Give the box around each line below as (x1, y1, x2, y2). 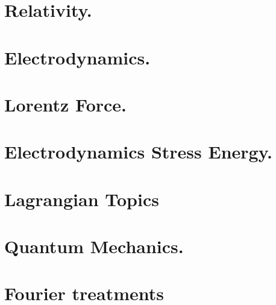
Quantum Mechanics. (4, 234, 184, 259)
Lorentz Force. (4, 92, 127, 116)
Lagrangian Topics (4, 186, 159, 211)
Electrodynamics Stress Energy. (4, 139, 272, 164)
